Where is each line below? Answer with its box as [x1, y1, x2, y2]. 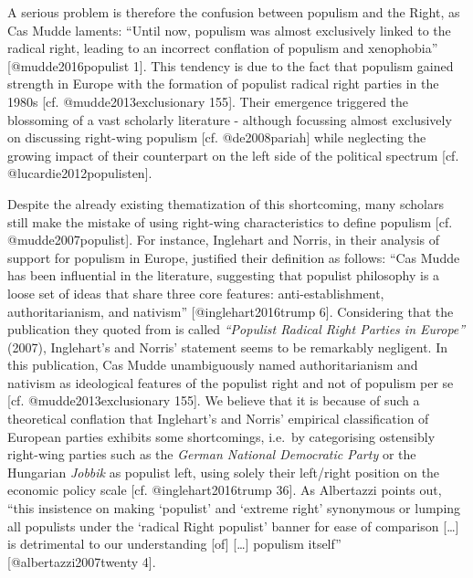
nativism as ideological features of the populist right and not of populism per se [7, 373, 454, 392]
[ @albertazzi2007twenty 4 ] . [7, 552, 156, 571]
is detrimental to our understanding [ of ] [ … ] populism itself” [7, 534, 342, 553]
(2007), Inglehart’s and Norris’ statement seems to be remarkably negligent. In [7, 337, 448, 356]
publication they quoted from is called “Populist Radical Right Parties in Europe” [7, 320, 466, 339]
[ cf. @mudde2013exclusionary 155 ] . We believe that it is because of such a [7, 391, 420, 410]
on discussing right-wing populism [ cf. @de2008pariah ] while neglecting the [7, 128, 426, 147]
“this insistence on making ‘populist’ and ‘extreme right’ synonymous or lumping [7, 499, 461, 518]
